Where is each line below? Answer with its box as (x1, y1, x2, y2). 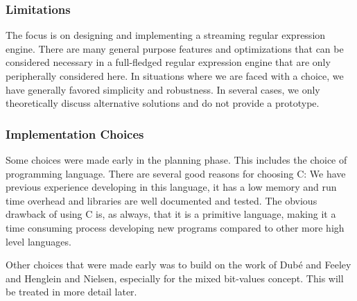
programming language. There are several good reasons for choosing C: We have (6, 166, 346, 180)
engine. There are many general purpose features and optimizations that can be (6, 41, 344, 55)
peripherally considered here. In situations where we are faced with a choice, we (6, 69, 344, 83)
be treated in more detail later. (6, 284, 137, 299)
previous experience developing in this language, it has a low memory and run (6, 180, 337, 194)
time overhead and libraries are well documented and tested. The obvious (6, 193, 317, 207)
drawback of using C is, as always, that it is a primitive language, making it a (6, 207, 336, 221)
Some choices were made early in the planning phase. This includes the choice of (6, 153, 347, 166)
